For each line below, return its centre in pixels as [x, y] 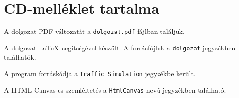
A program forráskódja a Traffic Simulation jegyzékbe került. [100, 73]
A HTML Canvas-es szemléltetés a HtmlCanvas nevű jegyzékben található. [115, 90]
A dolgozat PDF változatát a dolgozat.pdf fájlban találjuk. [94, 31]
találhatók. [20, 57]
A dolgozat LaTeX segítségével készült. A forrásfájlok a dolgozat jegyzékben [120, 47]
